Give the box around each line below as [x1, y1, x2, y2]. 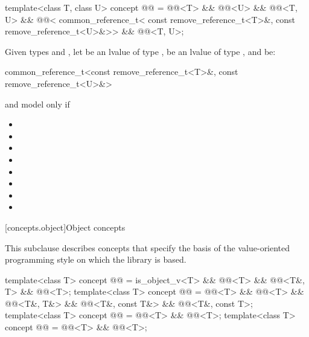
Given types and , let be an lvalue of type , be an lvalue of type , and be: [5, 45, 276, 57]
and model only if [5, 97, 70, 110]
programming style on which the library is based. [5, 253, 186, 266]
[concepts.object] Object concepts [5, 220, 126, 233]
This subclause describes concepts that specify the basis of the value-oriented [5, 241, 290, 254]
